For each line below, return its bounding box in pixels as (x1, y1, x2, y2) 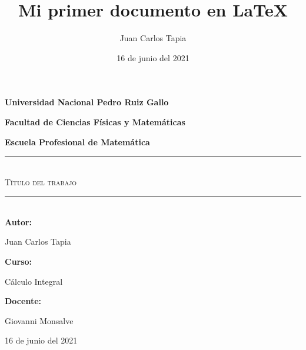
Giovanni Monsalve (5, 314, 74, 326)
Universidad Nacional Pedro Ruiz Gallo (5, 96, 169, 108)
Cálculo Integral (5, 275, 63, 287)
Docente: (5, 295, 41, 307)
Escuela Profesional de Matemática (5, 135, 150, 148)
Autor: (5, 215, 32, 228)
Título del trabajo (5, 175, 77, 188)
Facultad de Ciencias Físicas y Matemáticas (5, 115, 185, 128)
